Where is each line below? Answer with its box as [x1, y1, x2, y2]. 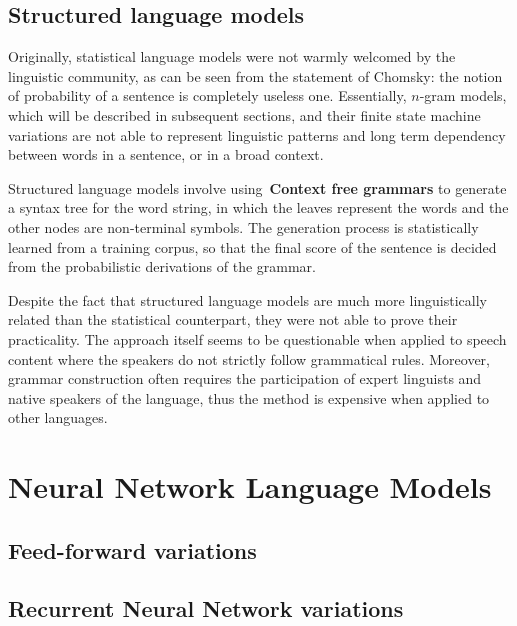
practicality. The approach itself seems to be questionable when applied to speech [8, 328, 507, 349]
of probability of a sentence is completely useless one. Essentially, [8, 85, 407, 106]
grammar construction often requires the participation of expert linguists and [8, 368, 482, 389]
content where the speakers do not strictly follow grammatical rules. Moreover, [8, 348, 490, 369]
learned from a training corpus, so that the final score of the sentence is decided [8, 236, 497, 257]
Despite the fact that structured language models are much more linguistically [8, 289, 487, 310]
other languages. [8, 407, 108, 428]
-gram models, [419, 85, 507, 106]
